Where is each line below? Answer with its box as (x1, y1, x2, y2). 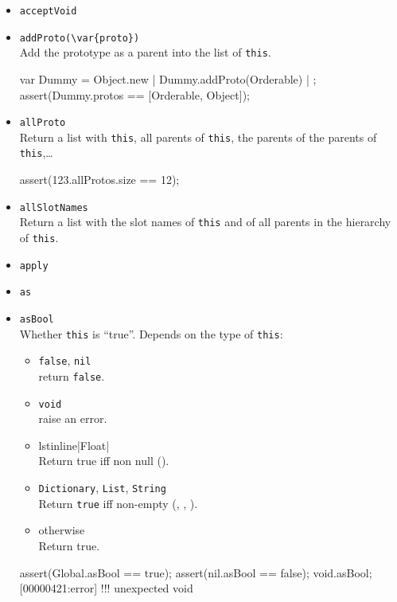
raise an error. (38, 410, 107, 427)
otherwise (38, 522, 85, 538)
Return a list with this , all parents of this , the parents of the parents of (19, 128, 377, 145)
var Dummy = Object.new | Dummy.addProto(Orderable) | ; (19, 70, 317, 87)
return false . (38, 367, 105, 384)
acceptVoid (19, 6, 77, 17)
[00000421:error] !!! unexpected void (19, 580, 193, 596)
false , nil (38, 352, 91, 369)
